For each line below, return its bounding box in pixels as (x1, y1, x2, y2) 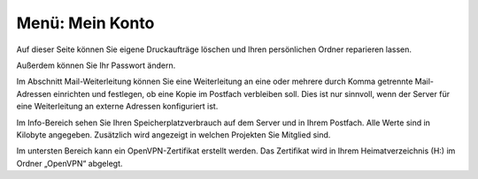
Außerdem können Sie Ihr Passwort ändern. (16, 60, 176, 71)
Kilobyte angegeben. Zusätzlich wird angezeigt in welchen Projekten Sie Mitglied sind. (16, 129, 331, 140)
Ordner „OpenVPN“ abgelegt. (16, 158, 123, 168)
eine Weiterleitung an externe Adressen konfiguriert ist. (16, 101, 219, 112)
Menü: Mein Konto (16, 13, 155, 33)
